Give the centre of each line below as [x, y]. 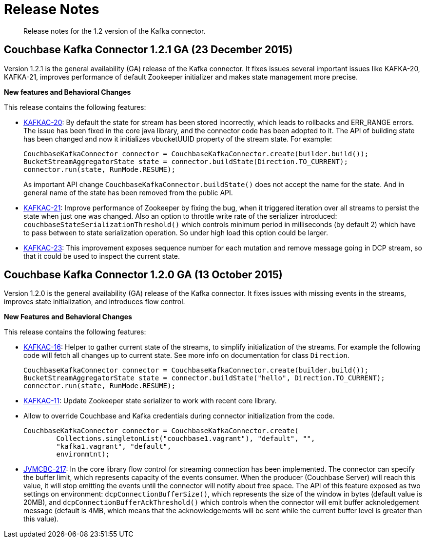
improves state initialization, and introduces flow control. [95, 302]
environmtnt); [83, 454]
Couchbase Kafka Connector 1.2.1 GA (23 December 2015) [148, 50]
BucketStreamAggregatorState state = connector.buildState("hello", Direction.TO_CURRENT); [204, 378]
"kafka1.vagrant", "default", [114, 447]
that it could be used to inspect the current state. [102, 256]
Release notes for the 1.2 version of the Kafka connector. [115, 31]
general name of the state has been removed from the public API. [128, 192]
